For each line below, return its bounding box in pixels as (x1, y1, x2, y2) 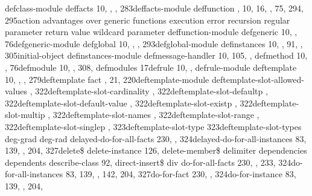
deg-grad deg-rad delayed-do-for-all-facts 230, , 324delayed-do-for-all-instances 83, (5, 132, 307, 145)
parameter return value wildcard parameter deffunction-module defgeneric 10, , (5, 25, 298, 38)
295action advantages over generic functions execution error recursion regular (5, 13, 290, 26)
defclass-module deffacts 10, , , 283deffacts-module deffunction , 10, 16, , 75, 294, (5, 2, 304, 14)
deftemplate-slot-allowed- (211, 73, 304, 85)
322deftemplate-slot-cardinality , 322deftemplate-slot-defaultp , (35, 85, 268, 97)
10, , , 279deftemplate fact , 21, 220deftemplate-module (5, 73, 209, 85)
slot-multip (5, 108, 45, 121)
